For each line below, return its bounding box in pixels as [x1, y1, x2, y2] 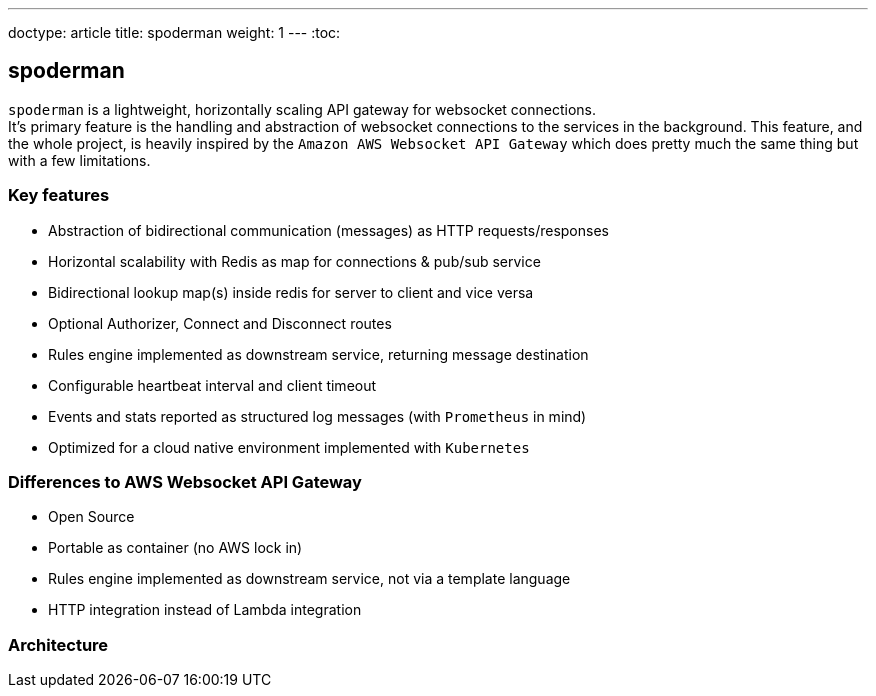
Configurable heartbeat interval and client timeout [48, 376, 377, 394]
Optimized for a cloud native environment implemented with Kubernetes [48, 438, 530, 456]
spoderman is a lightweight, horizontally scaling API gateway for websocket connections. [8, 100, 597, 118]
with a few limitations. [8, 151, 151, 169]
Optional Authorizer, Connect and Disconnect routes [48, 314, 392, 332]
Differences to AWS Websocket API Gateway [8, 471, 362, 492]
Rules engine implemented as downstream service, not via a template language [48, 570, 571, 588]
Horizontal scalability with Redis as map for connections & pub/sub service [48, 252, 541, 270]
